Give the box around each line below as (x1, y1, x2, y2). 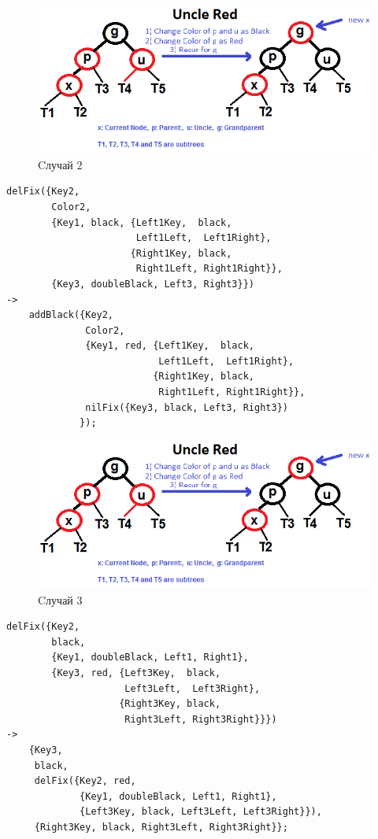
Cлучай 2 (38, 156, 83, 172)
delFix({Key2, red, (34, 775, 136, 787)
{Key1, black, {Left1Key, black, (51, 216, 232, 228)
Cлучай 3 (38, 591, 83, 608)
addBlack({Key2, (28, 309, 114, 321)
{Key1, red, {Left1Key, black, (85, 340, 254, 352)
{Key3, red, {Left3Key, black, (51, 667, 221, 678)
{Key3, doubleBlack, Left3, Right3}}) (51, 278, 254, 290)
